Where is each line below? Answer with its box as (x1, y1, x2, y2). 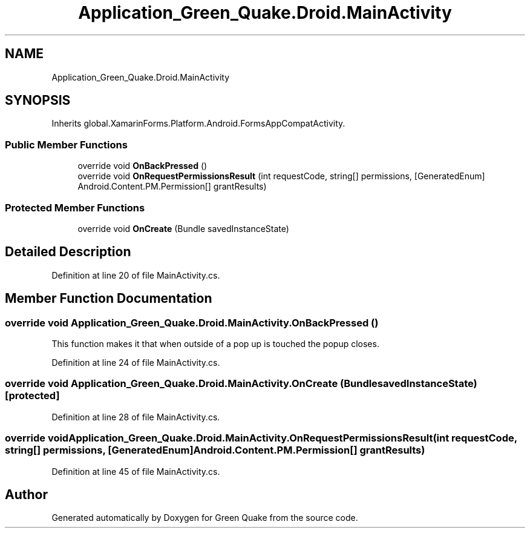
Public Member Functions (5, 138, 128, 151)
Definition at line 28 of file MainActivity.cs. (51, 411, 220, 422)
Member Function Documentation (5, 291, 212, 306)
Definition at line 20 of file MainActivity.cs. (51, 270, 220, 280)
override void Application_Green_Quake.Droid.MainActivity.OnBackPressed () (5, 316, 379, 329)
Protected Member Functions (5, 201, 145, 214)
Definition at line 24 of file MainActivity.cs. (51, 357, 220, 368)
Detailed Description (5, 244, 131, 260)
